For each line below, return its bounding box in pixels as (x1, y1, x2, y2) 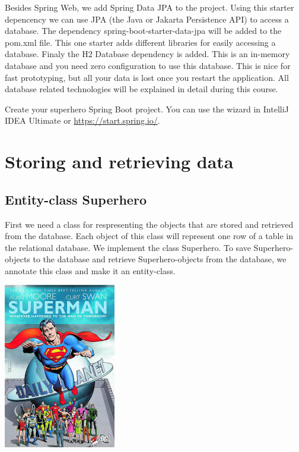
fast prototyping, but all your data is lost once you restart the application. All (5, 71, 289, 83)
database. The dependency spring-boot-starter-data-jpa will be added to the (5, 24, 282, 37)
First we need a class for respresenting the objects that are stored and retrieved (5, 218, 294, 230)
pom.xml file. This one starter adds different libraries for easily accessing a (5, 36, 276, 48)
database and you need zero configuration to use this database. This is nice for (5, 59, 291, 71)
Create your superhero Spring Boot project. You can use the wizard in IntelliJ (5, 102, 289, 115)
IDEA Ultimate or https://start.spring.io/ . (5, 114, 160, 127)
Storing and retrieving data (5, 149, 234, 174)
